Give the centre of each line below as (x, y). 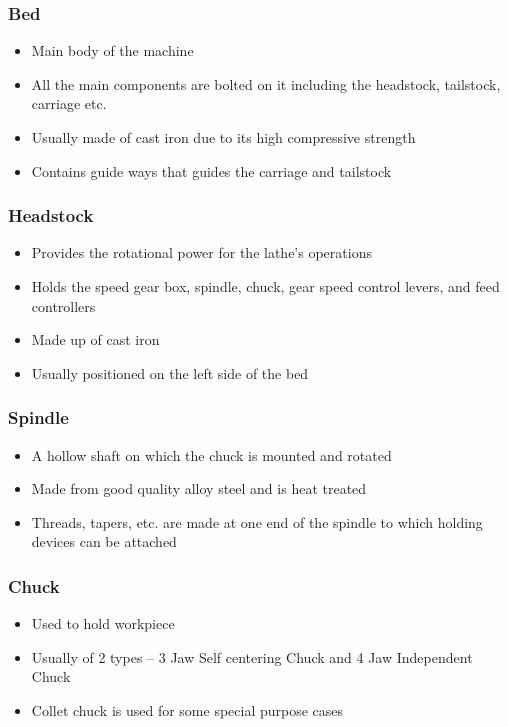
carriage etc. (69, 103)
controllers (63, 305)
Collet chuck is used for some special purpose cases (187, 709)
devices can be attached (104, 541)
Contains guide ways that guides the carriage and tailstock (211, 170)
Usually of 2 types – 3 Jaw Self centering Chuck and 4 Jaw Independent (252, 656)
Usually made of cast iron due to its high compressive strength (223, 137)
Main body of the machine (112, 50)
